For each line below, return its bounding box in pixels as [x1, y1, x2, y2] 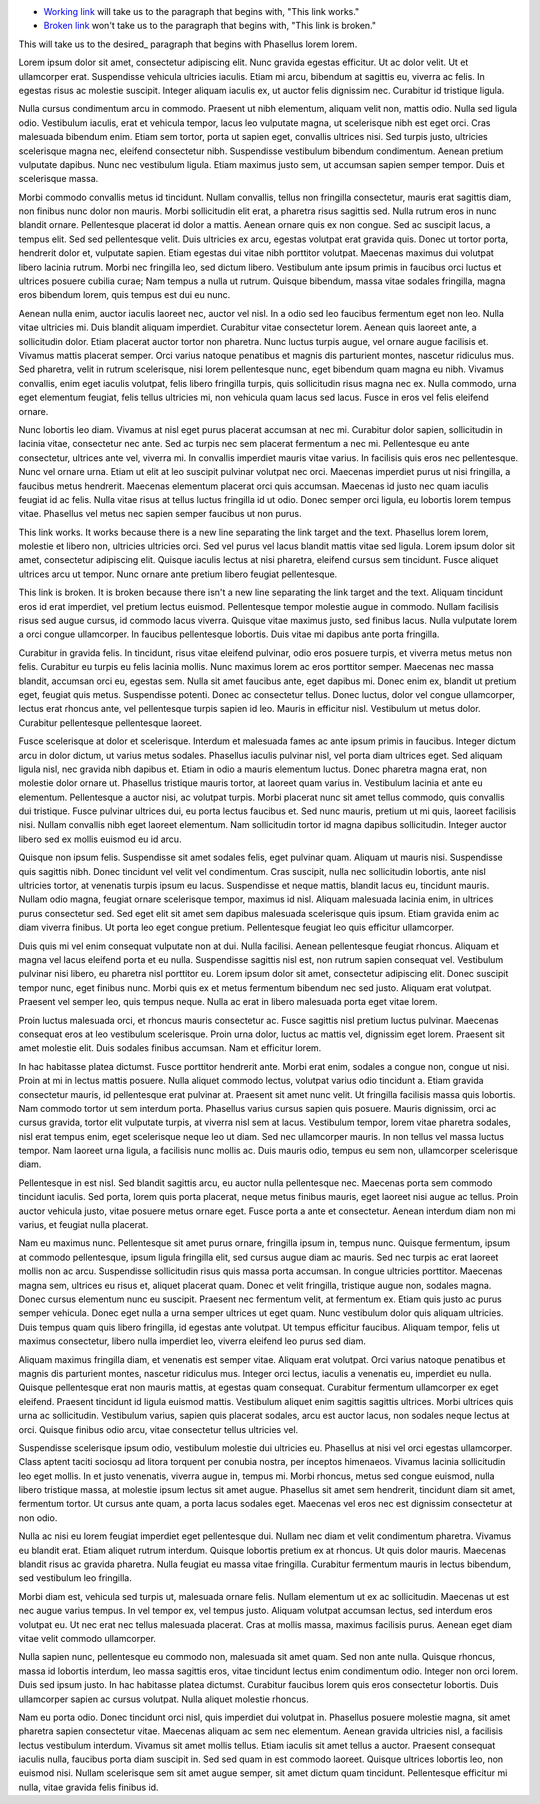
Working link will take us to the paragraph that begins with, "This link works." [43, 6, 360, 17]
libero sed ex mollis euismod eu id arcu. [18, 833, 182, 845]
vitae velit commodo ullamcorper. [18, 1632, 157, 1644]
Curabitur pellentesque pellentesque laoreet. [18, 716, 203, 729]
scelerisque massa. [18, 173, 99, 185]
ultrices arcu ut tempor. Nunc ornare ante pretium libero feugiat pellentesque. [18, 568, 338, 580]
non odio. [18, 1511, 58, 1524]
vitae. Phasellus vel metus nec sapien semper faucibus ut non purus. [18, 508, 302, 520]
